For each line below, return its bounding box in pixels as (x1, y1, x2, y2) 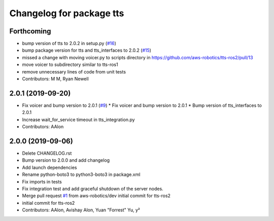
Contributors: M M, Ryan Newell (22, 76, 89, 82)
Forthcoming (9, 27, 51, 35)
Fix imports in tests (22, 178, 62, 185)
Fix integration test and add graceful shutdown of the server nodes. (22, 186, 163, 192)
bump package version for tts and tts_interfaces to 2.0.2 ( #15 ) (22, 47, 152, 53)
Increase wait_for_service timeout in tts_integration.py (22, 117, 135, 123)
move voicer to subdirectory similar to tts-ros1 (22, 61, 119, 68)
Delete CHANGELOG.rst (22, 150, 72, 156)
